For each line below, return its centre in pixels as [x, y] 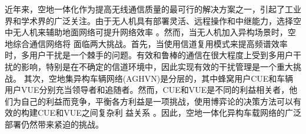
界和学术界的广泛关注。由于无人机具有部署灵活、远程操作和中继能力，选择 [149, 20]
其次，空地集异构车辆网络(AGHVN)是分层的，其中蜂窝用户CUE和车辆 [159, 78]
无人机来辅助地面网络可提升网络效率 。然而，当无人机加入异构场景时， [150, 32]
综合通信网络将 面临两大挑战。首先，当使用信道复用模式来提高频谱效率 [150, 43]
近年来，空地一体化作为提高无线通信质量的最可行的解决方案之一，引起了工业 [153, 9]
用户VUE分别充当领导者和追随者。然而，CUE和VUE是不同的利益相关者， [147, 90]
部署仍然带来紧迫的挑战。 [54, 124]
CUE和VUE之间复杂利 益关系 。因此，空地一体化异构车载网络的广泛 [169, 113]
